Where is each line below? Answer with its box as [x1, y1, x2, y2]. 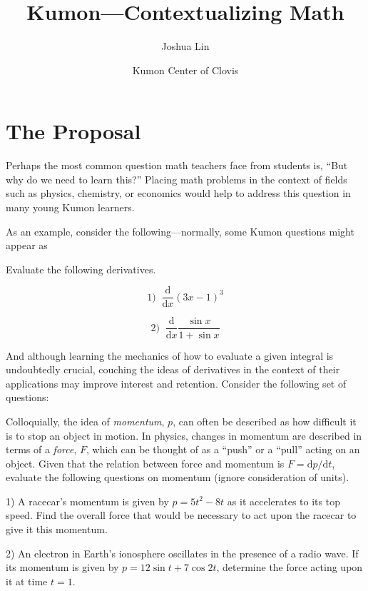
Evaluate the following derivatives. [6, 261, 156, 276]
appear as [6, 238, 48, 253]
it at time [6, 573, 48, 588]
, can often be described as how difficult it [173, 413, 357, 428]
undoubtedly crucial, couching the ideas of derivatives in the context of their [6, 362, 340, 377]
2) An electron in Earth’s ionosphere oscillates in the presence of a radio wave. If [6, 545, 359, 560]
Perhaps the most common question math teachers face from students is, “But [6, 158, 348, 173]
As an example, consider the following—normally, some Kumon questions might [6, 223, 354, 238]
